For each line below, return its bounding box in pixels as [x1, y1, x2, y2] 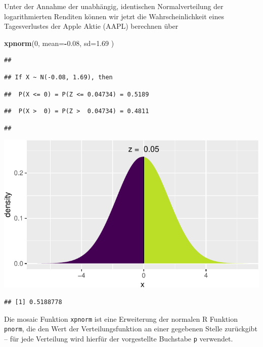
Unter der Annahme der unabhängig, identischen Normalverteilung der [4, 1, 224, 11]
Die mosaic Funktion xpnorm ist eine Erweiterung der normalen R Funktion [4, 313, 238, 324]
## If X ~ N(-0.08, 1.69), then [4, 73, 113, 81]
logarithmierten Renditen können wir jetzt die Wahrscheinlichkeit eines [4, 11, 224, 21]
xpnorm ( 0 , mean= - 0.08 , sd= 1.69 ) [4, 37, 114, 48]
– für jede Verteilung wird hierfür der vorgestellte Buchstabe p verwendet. [4, 333, 233, 343]
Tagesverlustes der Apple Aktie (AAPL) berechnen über [4, 21, 179, 31]
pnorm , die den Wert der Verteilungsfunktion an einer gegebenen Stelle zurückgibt [4, 323, 257, 334]
